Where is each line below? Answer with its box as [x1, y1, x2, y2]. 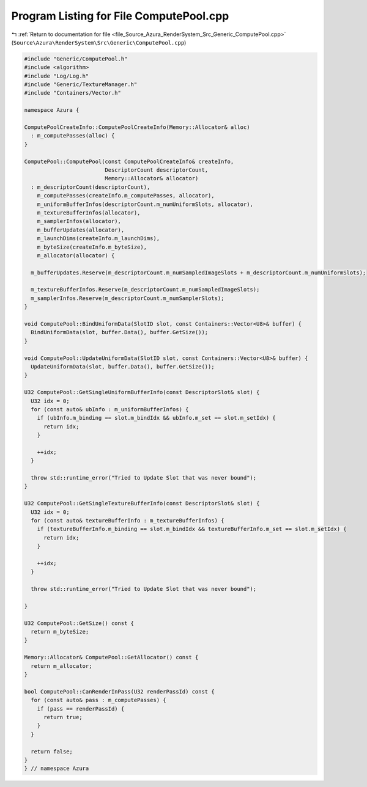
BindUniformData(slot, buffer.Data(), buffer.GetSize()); [31, 329, 209, 336]
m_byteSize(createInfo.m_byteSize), [37, 243, 147, 251]
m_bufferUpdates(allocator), [37, 226, 125, 233]
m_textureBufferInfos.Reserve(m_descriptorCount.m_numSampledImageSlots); [31, 286, 260, 293]
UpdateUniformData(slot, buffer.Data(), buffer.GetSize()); [31, 363, 215, 370]
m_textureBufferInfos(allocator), [37, 209, 141, 216]
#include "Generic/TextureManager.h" [24, 81, 138, 88]
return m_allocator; [31, 662, 92, 669]
